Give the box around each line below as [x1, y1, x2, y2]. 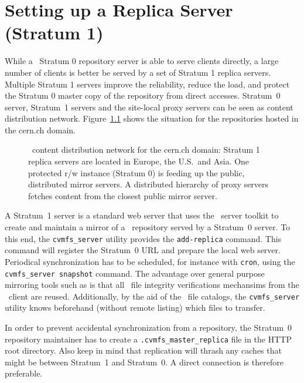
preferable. [5, 367, 43, 379]
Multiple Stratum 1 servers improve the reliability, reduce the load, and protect [5, 78, 290, 90]
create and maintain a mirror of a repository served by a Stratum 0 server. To [5, 221, 291, 233]
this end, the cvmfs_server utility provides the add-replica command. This [5, 232, 282, 244]
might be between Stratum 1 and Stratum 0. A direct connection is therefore [5, 355, 283, 368]
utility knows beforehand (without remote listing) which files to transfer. [5, 301, 265, 314]
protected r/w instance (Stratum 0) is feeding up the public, [28, 166, 245, 179]
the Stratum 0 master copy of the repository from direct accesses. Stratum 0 [5, 89, 281, 102]
